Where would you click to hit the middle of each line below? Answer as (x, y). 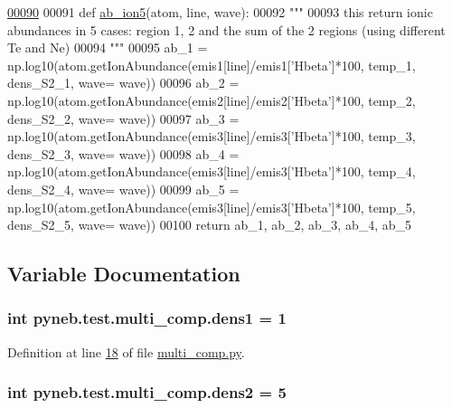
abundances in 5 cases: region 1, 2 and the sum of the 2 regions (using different (226, 29)
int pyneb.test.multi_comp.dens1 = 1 (147, 318)
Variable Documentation (124, 274)
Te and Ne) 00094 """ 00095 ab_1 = (108, 47)
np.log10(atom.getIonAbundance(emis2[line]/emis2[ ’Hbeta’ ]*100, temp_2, (212, 100)
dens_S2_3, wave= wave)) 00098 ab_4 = (123, 153)
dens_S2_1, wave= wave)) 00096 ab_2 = (123, 83)
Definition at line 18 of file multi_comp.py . (126, 351)
